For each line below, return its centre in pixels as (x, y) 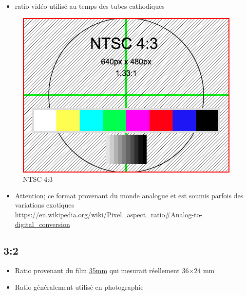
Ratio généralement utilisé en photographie (79, 286)
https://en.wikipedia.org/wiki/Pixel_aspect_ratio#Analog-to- (109, 214)
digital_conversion (42, 224)
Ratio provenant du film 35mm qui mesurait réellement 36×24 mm (115, 270)
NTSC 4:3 (38, 179)
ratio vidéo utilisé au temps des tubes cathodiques (90, 6)
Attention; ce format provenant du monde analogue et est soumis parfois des (129, 195)
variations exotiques (44, 205)
